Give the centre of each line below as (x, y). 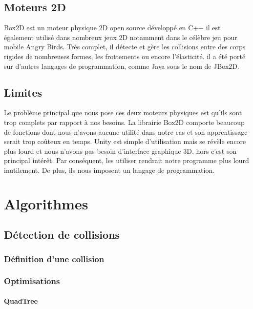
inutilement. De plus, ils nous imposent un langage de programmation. (109, 170)
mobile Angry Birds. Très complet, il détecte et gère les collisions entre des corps (125, 47)
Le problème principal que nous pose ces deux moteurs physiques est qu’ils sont (123, 113)
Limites (23, 92)
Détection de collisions (62, 235)
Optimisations (32, 281)
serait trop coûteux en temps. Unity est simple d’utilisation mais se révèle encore (125, 141)
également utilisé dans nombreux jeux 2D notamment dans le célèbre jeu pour (121, 37)
